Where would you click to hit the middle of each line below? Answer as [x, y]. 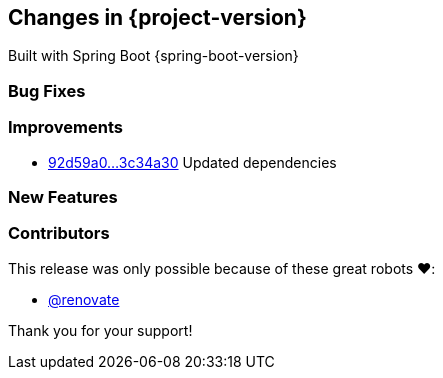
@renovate [84, 299]
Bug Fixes [47, 90]
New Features [63, 196]
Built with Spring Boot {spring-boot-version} [153, 56]
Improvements [65, 127]
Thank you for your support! [100, 330]
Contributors [59, 233]
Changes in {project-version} [157, 17]
